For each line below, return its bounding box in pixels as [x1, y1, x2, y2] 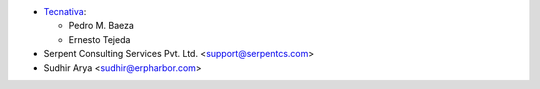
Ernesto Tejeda [68, 33, 131, 45]
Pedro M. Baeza [68, 20, 135, 32]
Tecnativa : [43, 6, 87, 17]
